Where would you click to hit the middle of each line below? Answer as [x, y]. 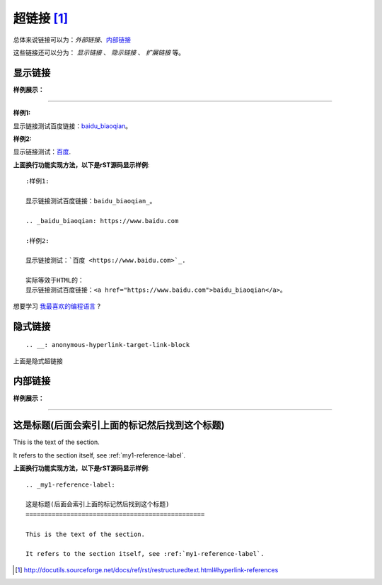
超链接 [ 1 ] [41, 18]
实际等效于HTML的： [55, 280]
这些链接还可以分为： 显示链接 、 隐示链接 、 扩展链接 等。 [99, 52]
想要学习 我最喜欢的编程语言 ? [57, 306]
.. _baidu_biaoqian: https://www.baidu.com [102, 221]
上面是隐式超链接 [38, 360]
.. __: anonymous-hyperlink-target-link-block [108, 345]
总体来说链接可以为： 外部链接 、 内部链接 [72, 40]
